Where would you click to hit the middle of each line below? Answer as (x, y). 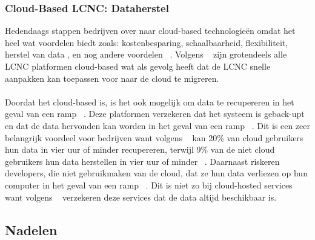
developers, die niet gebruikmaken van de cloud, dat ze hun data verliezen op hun (156, 173)
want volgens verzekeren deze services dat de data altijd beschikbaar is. (141, 197)
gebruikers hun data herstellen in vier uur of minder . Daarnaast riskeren (142, 161)
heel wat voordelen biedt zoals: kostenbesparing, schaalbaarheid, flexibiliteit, (147, 42)
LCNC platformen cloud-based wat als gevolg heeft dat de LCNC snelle (138, 66)
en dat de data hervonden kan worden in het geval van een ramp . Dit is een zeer (158, 125)
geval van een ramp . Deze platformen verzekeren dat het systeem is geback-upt (155, 114)
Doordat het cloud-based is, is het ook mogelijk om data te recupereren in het (150, 102)
